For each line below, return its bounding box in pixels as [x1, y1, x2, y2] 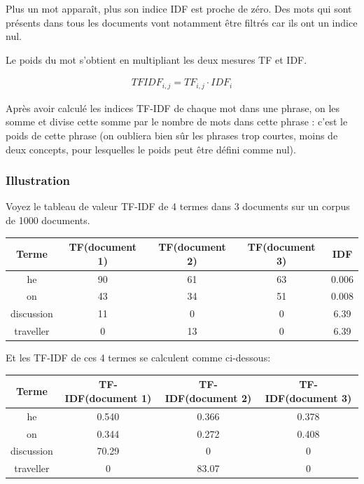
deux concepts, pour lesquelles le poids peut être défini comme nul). [6, 141, 296, 156]
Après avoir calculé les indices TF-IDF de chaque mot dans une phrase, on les [6, 100, 340, 115]
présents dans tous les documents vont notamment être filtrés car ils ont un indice [6, 15, 358, 29]
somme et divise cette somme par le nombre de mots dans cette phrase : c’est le [6, 114, 348, 129]
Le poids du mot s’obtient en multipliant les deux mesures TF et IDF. [6, 52, 307, 67]
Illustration [6, 172, 71, 189]
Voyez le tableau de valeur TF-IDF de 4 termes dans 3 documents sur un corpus [6, 199, 350, 214]
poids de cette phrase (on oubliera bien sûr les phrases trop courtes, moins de [6, 128, 338, 143]
